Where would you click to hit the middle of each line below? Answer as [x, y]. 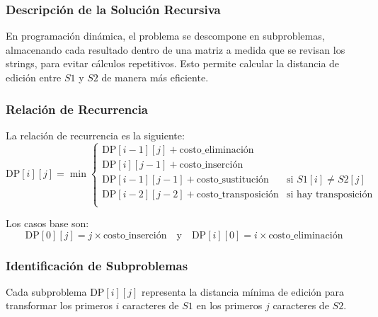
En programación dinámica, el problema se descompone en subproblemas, [165, 36]
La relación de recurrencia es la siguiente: [95, 135]
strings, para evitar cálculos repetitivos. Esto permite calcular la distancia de [173, 63]
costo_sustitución [233, 179]
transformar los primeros [59, 305]
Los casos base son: [47, 223]
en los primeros [229, 305]
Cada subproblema [46, 291]
